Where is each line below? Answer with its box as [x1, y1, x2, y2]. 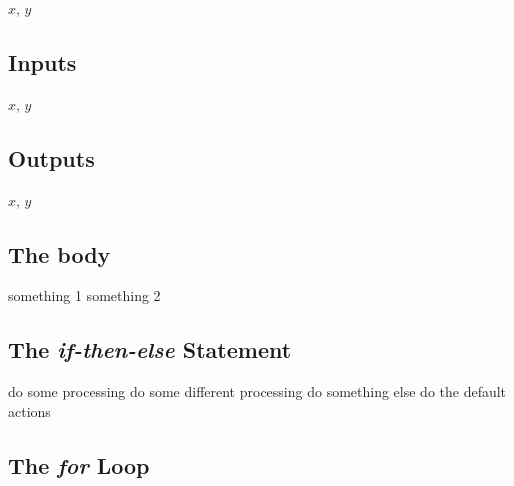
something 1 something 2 [8, 285, 161, 306]
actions [8, 400, 51, 421]
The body [8, 238, 111, 269]
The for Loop [8, 449, 150, 480]
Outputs [8, 142, 95, 173]
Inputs [8, 46, 77, 77]
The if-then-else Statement [8, 334, 292, 365]
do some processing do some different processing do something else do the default [8, 381, 507, 402]
